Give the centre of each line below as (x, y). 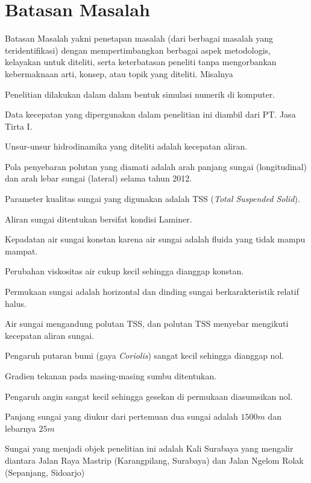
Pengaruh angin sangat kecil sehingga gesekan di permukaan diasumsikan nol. (149, 396)
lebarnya (20, 428)
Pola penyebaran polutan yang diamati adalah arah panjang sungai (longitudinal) (156, 166)
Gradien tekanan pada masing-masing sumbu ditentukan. (111, 376)
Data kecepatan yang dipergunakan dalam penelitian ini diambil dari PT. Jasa (150, 114)
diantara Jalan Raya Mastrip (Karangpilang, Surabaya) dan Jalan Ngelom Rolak (154, 460)
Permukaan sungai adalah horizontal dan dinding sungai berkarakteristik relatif (152, 292)
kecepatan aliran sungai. (49, 335)
